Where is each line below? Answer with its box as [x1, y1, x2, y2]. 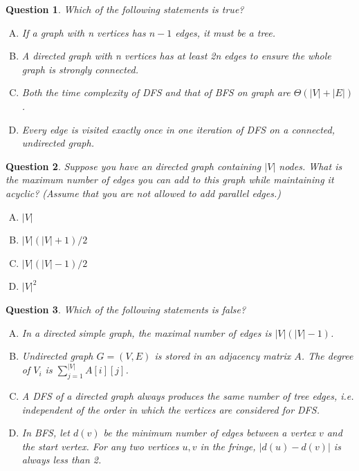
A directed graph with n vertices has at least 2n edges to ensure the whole [21, 48, 331, 63]
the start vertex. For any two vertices [21, 438, 179, 453]
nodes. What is [279, 158, 342, 173]
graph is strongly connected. [21, 62, 138, 76]
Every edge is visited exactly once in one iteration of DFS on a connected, [21, 122, 335, 136]
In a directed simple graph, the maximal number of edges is [21, 325, 272, 340]
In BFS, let [21, 425, 70, 440]
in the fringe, [200, 438, 256, 453]
